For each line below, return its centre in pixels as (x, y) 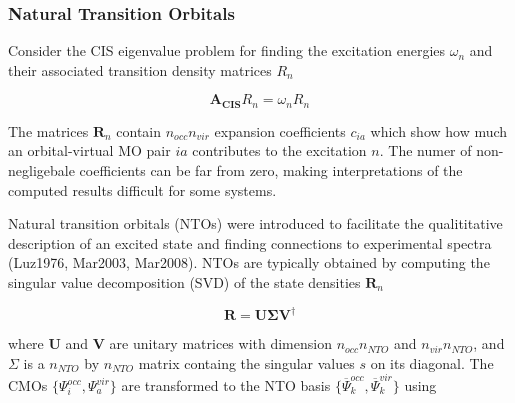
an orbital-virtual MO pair (89, 150)
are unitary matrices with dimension (220, 343)
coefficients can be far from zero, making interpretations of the (271, 170)
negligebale (41, 170)
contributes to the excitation (279, 150)
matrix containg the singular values (246, 362)
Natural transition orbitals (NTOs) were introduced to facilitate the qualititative (255, 223)
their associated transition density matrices (140, 69)
